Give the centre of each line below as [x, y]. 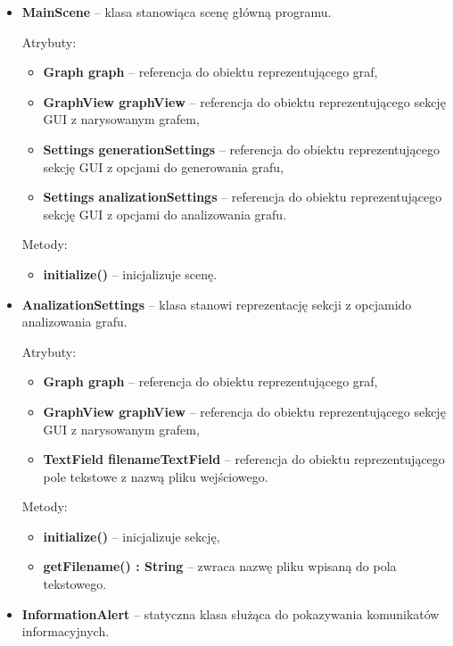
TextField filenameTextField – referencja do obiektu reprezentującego [244, 459]
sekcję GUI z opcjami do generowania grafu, [163, 166]
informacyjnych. [66, 631]
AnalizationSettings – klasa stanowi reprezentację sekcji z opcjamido [217, 304]
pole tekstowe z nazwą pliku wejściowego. [156, 476]
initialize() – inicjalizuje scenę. [130, 273]
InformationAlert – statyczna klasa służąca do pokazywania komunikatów [231, 613]
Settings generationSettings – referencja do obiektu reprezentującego [241, 149]
